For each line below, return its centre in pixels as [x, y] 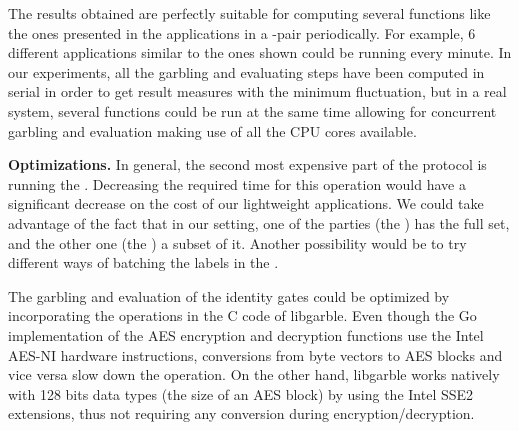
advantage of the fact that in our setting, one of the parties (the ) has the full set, [259, 222]
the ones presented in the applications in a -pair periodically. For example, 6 [242, 32]
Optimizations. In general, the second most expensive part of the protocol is [247, 164]
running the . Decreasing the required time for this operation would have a [237, 183]
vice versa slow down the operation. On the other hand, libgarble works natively [254, 374]
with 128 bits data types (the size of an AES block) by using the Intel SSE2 [241, 393]
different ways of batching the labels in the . [143, 262]
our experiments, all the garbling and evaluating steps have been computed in [246, 71]
